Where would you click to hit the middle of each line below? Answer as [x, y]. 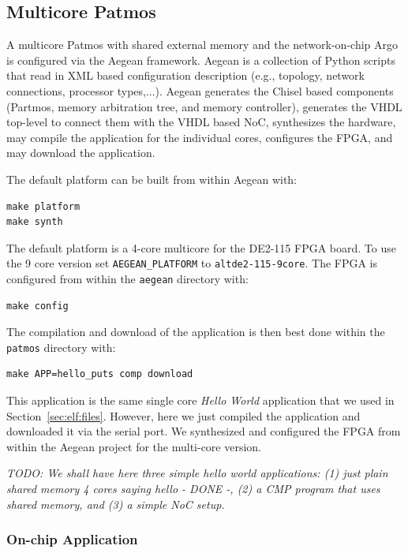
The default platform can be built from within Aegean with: [152, 179]
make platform [43, 206]
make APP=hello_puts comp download [100, 374]
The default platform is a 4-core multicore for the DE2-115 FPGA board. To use [201, 247]
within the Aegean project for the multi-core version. [134, 446]
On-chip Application [72, 539]
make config [37, 306]
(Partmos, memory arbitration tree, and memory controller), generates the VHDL [204, 106]
